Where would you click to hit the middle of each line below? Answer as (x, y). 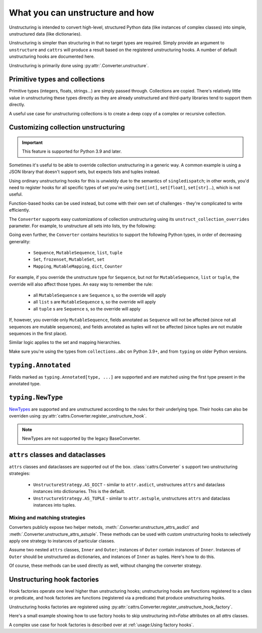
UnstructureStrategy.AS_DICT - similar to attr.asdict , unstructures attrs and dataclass (129, 485)
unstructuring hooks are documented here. (52, 56)
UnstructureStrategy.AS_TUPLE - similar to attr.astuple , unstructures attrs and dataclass (132, 498)
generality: (20, 241)
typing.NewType (36, 397)
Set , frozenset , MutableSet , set (69, 259)
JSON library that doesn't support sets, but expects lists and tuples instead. (84, 172)
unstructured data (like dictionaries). (45, 34)
